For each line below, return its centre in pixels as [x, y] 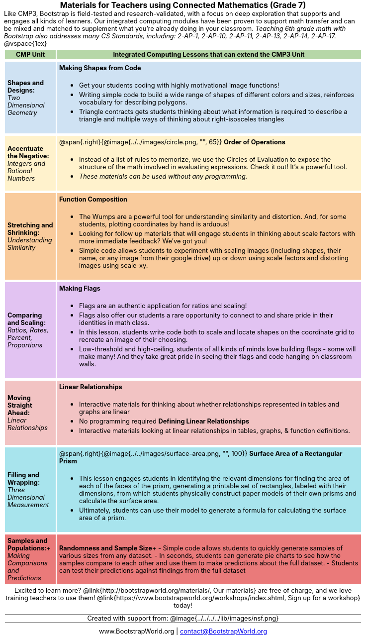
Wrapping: [24, 482]
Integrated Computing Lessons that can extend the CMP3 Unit [209, 54]
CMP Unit [30, 54]
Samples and [28, 541]
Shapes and [26, 83]
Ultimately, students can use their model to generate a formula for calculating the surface [213, 510]
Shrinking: [24, 233]
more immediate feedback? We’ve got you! [143, 241]
